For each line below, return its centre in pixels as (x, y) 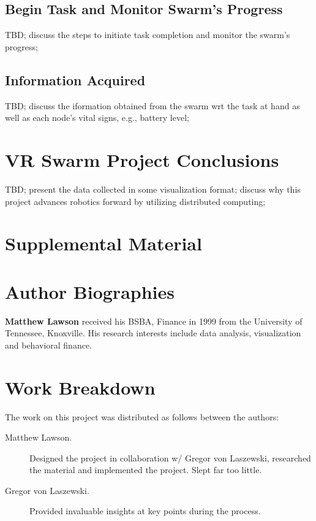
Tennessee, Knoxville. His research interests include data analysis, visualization (153, 333)
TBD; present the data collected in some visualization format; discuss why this (153, 189)
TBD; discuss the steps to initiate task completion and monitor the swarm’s (148, 35)
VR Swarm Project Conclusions (142, 159)
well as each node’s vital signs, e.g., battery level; (97, 118)
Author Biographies (90, 291)
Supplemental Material (103, 243)
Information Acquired (75, 79)
